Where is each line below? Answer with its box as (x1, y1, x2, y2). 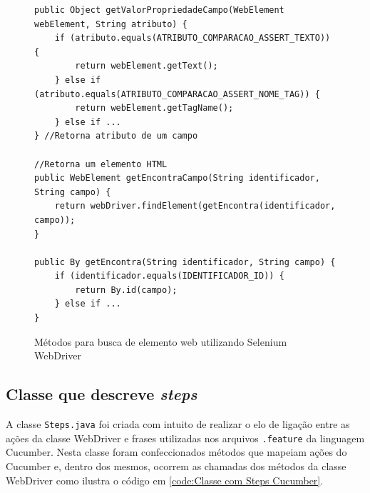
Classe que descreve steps (6, 383, 197, 405)
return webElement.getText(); (75, 61, 218, 71)
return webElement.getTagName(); (75, 103, 234, 114)
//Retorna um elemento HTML (34, 159, 168, 169)
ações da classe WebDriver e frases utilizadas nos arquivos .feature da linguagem (6, 430, 365, 445)
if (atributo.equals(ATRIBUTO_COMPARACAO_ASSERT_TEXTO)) (54, 33, 331, 44)
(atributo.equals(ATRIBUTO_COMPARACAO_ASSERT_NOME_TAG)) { (34, 89, 320, 99)
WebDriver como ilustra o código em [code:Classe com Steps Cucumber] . (6, 472, 324, 487)
